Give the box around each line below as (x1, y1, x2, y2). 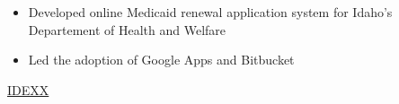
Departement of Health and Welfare (28, 20, 226, 39)
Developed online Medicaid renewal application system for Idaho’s (28, 3, 393, 21)
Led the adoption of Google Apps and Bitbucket (28, 50, 295, 69)
